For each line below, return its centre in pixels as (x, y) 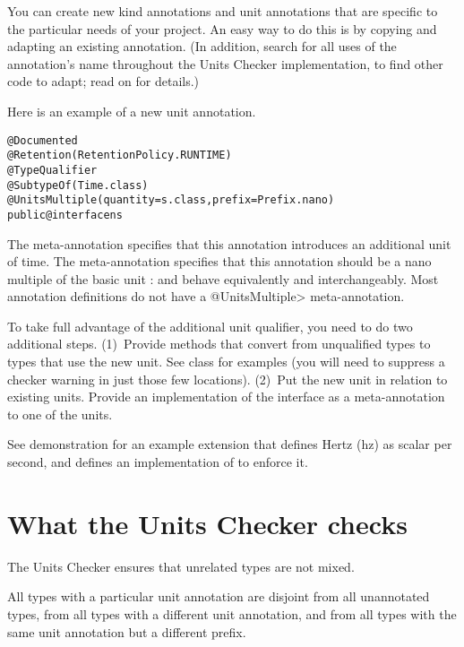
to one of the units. (60, 414)
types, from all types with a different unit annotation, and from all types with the (232, 613)
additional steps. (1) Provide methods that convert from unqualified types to (219, 344)
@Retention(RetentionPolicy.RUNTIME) (120, 155)
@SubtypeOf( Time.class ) (78, 185)
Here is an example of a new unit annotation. (132, 111)
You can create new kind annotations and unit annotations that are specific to (223, 11)
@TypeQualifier (52, 170)
